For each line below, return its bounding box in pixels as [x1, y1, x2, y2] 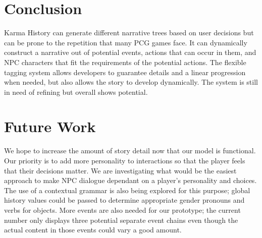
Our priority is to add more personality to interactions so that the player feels [4, 155, 245, 165]
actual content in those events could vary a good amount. [4, 224, 182, 235]
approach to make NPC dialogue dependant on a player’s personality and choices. [4, 175, 257, 186]
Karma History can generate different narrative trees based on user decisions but [4, 27, 254, 38]
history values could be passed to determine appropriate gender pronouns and [4, 195, 245, 205]
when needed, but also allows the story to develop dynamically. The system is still [4, 77, 258, 87]
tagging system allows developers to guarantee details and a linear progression [4, 67, 246, 77]
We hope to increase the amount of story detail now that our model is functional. [4, 145, 256, 156]
